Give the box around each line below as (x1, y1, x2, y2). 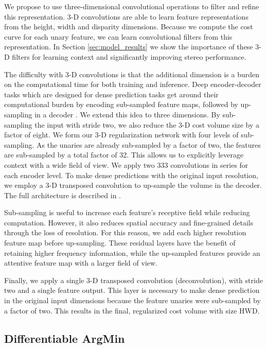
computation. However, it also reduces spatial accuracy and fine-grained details (4, 217, 254, 228)
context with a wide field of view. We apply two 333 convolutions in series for (4, 159, 248, 170)
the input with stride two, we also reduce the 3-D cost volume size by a (34, 119, 260, 130)
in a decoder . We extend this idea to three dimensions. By (34, 109, 220, 119)
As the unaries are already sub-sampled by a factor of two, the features (37, 139, 261, 150)
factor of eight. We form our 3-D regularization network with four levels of (4, 129, 239, 140)
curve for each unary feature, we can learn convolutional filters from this (4, 31, 233, 42)
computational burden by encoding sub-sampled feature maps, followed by (4, 99, 238, 110)
